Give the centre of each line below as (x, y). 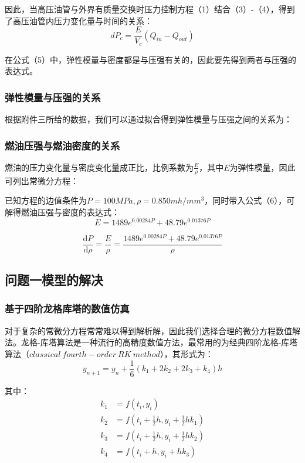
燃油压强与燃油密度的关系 (62, 145)
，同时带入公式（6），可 (250, 200)
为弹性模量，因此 (262, 167)
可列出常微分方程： (42, 180)
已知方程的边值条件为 (46, 200)
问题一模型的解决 (54, 280)
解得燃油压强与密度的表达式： (62, 211)
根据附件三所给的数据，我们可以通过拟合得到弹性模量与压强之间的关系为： (148, 119)
